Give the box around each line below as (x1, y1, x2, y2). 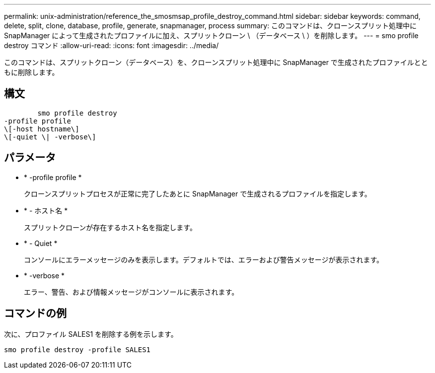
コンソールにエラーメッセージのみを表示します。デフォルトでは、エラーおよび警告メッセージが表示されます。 (24, 255, 384, 264)
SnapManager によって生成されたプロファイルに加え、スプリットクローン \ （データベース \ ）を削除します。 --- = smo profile (4, 31, 419, 40)
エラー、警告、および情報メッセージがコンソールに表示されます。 (24, 287, 239, 296)
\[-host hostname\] (4, 124, 79, 133)
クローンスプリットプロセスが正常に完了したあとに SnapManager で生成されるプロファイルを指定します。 (24, 189, 371, 198)
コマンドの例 (4, 307, 67, 320)
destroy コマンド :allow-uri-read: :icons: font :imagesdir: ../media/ (4, 41, 219, 50)
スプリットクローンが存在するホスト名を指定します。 (24, 223, 197, 232)
